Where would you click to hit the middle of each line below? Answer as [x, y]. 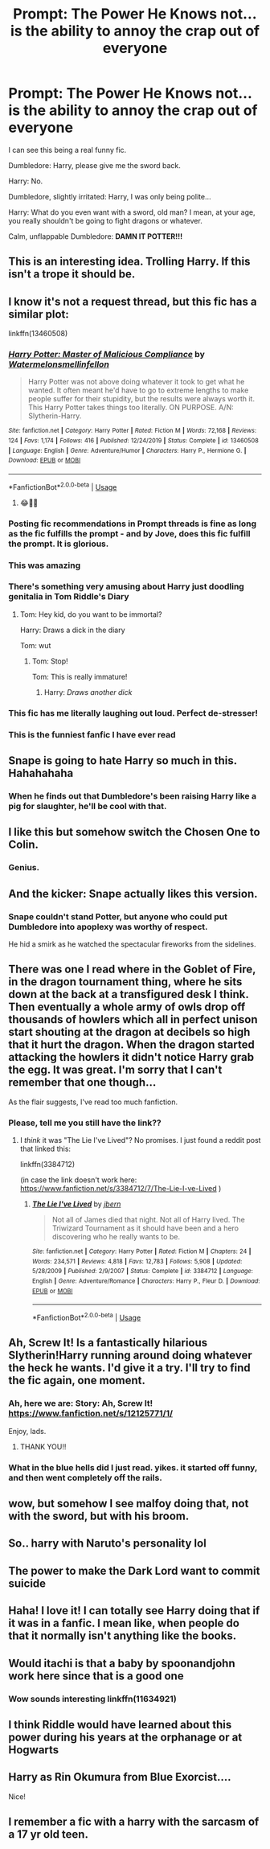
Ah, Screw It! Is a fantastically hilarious [108, 1343]
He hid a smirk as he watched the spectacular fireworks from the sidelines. [132, 944]
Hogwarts [34, 1750]
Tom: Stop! [50, 661]
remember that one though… [82, 1083]
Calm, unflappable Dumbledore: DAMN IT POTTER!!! [96, 236]
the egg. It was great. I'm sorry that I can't [115, 1070]
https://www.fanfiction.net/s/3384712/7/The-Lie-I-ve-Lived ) [121, 1189]
